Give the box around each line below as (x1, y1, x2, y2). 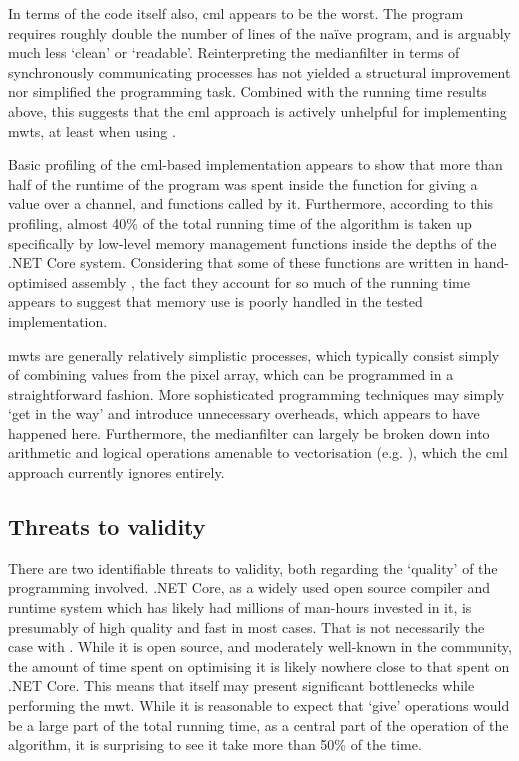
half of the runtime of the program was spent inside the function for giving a (8, 173, 478, 194)
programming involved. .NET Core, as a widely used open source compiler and (8, 577, 491, 598)
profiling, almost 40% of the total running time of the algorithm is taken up (8, 212, 472, 233)
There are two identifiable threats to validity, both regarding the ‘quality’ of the (8, 557, 498, 578)
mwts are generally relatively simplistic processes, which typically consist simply (8, 344, 500, 365)
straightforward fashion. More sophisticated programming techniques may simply (8, 383, 505, 404)
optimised (8, 271, 68, 292)
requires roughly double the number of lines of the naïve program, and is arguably (8, 22, 512, 43)
